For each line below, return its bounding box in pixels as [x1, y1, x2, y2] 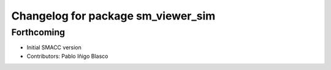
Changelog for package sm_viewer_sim [11, 9, 216, 23]
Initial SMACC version [26, 44, 82, 51]
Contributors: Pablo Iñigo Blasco [26, 52, 108, 60]
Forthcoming [11, 27, 66, 38]
